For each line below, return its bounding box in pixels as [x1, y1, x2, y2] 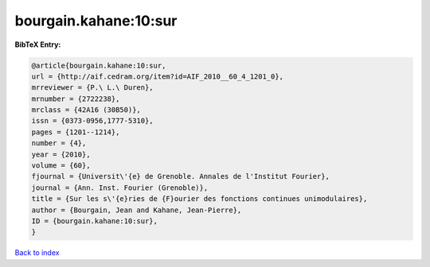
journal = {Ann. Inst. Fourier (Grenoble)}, [31, 183, 209, 192]
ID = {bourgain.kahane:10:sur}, [31, 217, 158, 226]
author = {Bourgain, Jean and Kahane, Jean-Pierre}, [31, 205, 242, 215]
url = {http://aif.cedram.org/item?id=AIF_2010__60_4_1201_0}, [31, 72, 284, 81]
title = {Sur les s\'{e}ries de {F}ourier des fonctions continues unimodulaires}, [31, 195, 368, 203]
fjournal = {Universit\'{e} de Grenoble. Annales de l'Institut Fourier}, [31, 172, 330, 181]
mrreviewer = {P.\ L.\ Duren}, [31, 83, 154, 92]
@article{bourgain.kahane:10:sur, [31, 60, 166, 70]
